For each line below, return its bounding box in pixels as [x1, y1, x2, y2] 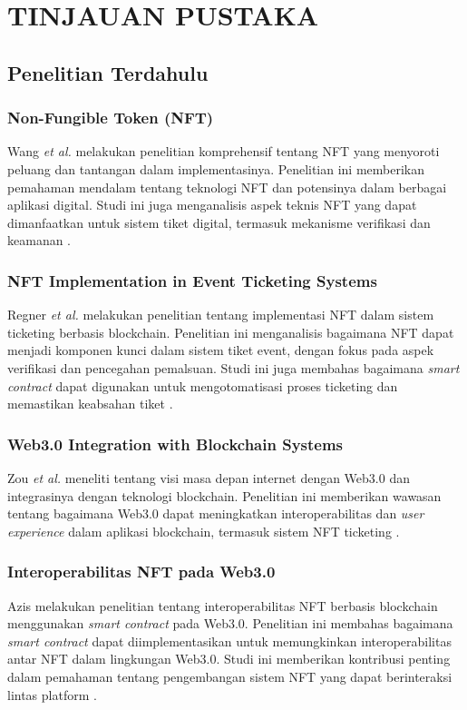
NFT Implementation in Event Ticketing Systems [7, 269, 377, 291]
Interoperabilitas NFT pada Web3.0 [7, 560, 276, 583]
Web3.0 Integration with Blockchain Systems [7, 432, 344, 455]
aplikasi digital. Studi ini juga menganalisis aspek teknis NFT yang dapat [7, 195, 417, 214]
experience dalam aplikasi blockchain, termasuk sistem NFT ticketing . [7, 521, 400, 540]
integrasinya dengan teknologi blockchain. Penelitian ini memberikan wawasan [7, 486, 442, 505]
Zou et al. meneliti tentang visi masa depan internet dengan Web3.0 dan [7, 468, 410, 487]
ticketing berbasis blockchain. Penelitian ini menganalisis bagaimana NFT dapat [7, 322, 454, 341]
